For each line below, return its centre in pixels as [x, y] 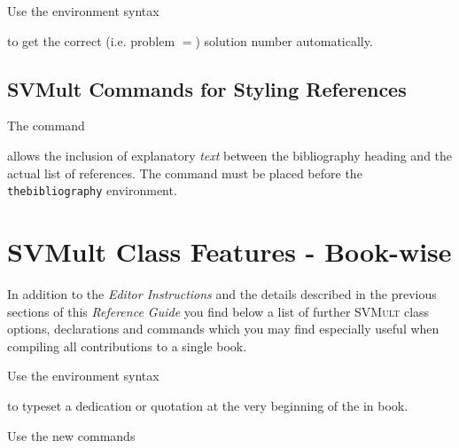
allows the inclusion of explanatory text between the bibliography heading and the [230, 155]
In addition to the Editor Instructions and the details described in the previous [222, 293]
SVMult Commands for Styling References [207, 88]
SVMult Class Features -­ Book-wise [229, 252]
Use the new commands [71, 435]
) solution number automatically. [284, 40]
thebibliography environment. [92, 190]
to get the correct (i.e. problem [91, 40]
